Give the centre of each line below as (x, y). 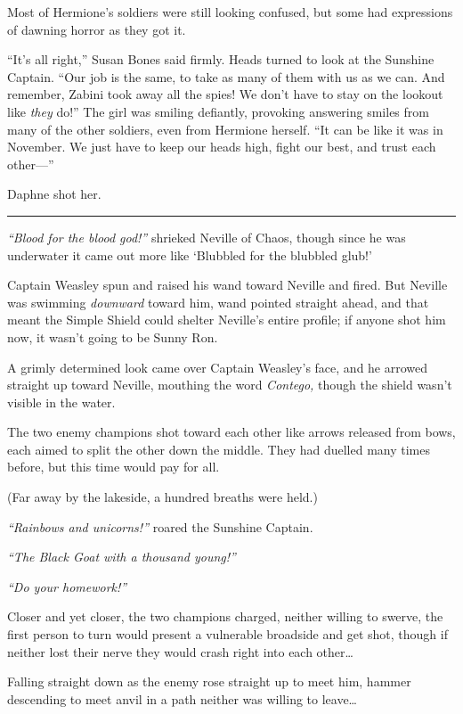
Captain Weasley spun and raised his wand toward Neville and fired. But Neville (227, 285)
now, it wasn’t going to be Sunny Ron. (113, 336)
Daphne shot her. (54, 194)
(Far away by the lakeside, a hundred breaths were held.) (162, 497)
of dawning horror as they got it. (97, 29)
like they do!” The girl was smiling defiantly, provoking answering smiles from (218, 111)
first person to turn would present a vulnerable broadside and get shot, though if (227, 634)
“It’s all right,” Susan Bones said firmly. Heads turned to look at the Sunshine (221, 59)
